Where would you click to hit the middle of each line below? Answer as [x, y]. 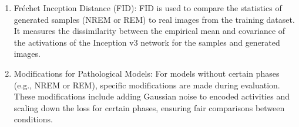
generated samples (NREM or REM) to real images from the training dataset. [154, 19]
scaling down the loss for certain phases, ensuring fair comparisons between [149, 107]
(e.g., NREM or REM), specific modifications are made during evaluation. [147, 85]
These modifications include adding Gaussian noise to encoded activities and [152, 96]
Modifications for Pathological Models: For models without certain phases [147, 73]
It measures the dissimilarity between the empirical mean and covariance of [149, 31]
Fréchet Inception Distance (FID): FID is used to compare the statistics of [148, 8]
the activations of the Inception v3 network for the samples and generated [147, 42]
